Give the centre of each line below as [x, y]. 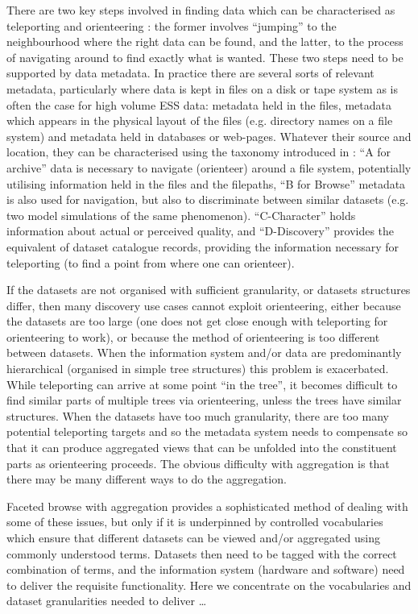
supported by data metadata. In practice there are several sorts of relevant [190, 73]
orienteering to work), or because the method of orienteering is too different [193, 336]
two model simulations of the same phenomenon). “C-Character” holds [181, 215]
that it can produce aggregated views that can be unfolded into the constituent [202, 448]
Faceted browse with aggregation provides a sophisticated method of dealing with [207, 506]
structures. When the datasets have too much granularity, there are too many [198, 415]
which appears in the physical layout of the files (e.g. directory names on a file [200, 120]
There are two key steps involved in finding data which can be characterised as [201, 10]
